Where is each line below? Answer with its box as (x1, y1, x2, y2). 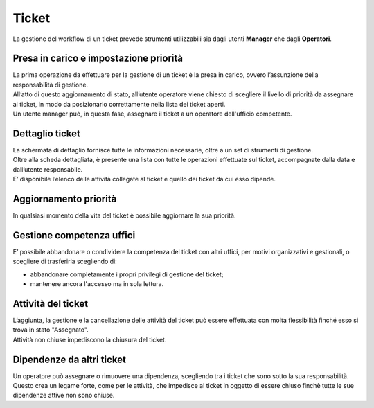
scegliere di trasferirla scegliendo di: (12, 257, 117, 266)
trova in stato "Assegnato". (12, 326, 89, 334)
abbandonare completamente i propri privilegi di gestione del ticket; (30, 270, 224, 278)
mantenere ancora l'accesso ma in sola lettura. (30, 280, 164, 288)
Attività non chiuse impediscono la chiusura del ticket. (12, 335, 167, 344)
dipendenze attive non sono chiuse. (12, 391, 115, 400)
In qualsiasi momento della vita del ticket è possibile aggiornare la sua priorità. (12, 211, 236, 220)
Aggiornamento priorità (12, 193, 117, 204)
